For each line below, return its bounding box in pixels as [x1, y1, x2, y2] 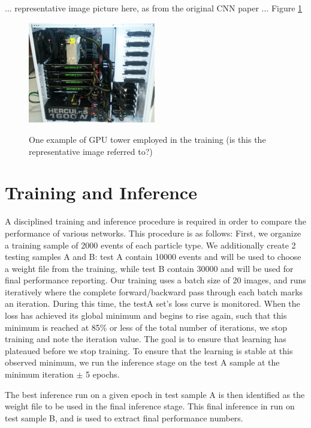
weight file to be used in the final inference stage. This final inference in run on [5, 400, 295, 412]
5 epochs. [86, 368, 120, 381]
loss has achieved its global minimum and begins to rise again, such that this [5, 309, 287, 322]
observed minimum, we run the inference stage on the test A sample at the [5, 356, 280, 369]
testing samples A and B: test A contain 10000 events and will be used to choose [5, 250, 301, 263]
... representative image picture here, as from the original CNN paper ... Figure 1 [5, 2, 303, 14]
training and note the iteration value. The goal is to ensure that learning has [5, 333, 286, 345]
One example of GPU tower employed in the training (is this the [29, 133, 266, 146]
